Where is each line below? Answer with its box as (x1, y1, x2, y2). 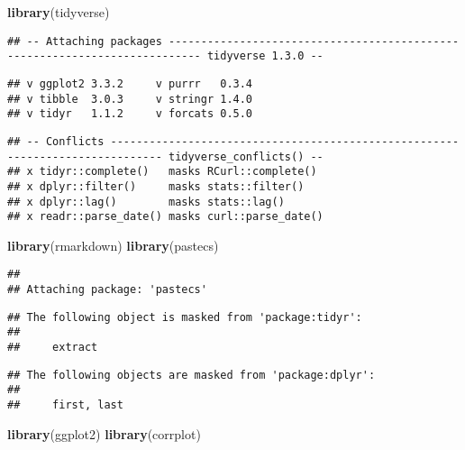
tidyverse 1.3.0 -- (206, 50, 324, 63)
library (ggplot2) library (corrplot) (7, 424, 201, 443)
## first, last (7, 399, 123, 411)
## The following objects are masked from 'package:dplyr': (7, 368, 376, 381)
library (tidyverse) (7, 3, 110, 21)
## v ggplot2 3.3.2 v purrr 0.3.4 (7, 77, 253, 90)
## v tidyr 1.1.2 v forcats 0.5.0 (7, 107, 253, 121)
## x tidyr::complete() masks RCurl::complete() (7, 165, 317, 179)
